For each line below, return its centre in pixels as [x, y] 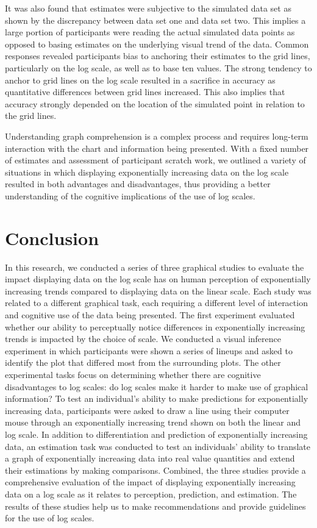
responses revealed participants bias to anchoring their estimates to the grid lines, [158, 56]
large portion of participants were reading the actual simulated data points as [150, 32]
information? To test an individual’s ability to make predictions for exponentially [157, 398]
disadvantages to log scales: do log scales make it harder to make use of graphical [157, 386]
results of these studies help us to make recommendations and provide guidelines [155, 506]
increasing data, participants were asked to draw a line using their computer [147, 410]
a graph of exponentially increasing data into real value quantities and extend [150, 458]
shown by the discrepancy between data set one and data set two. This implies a [155, 20]
